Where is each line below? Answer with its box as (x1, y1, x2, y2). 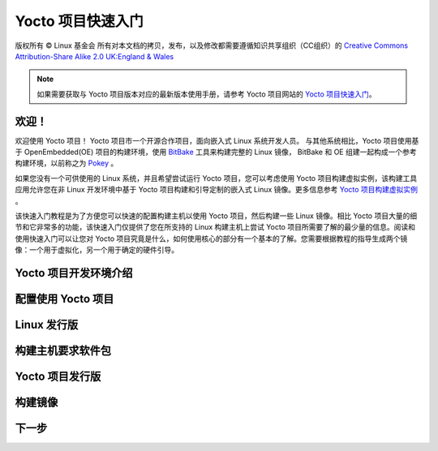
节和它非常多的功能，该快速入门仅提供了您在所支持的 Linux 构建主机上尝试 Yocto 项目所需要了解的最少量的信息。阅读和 (15, 222, 415, 232)
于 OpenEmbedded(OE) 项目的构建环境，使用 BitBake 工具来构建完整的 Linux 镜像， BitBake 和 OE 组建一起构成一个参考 (15, 147, 417, 157)
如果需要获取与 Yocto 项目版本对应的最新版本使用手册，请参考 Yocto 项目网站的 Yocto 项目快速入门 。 (36, 89, 376, 99)
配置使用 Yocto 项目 (15, 292, 114, 306)
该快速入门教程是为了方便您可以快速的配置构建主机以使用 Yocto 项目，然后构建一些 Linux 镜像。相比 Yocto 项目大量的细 (15, 211, 418, 221)
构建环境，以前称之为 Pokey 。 (15, 158, 118, 168)
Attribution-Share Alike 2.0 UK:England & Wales (15, 51, 174, 61)
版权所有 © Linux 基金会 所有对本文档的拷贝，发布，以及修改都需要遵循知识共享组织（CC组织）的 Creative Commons (15, 41, 409, 50)
